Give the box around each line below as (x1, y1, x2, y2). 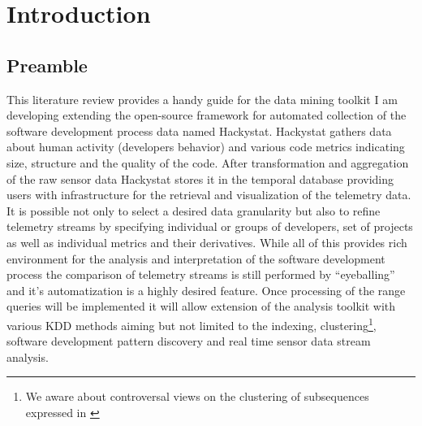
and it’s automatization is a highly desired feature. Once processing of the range (6, 281, 406, 298)
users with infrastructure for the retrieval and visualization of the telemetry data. (6, 186, 411, 203)
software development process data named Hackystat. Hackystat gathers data (6, 122, 392, 139)
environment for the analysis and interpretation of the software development (6, 250, 385, 267)
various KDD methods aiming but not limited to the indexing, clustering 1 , (6, 314, 377, 333)
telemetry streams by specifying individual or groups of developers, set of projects (6, 218, 413, 235)
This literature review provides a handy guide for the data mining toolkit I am (6, 90, 398, 107)
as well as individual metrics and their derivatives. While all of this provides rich (6, 233, 407, 250)
